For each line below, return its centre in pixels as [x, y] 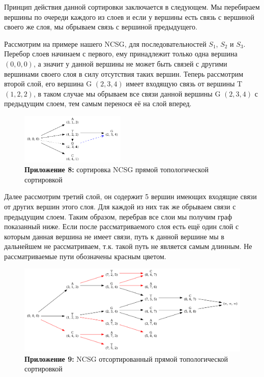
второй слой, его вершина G [48, 84]
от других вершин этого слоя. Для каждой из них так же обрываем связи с [120, 206]
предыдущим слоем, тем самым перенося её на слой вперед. [98, 103]
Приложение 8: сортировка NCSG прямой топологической [116, 169]
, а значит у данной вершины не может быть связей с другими [130, 63]
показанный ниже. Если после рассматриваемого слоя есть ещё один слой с [122, 226]
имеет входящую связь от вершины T [184, 84]
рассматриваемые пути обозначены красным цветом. [85, 256]
